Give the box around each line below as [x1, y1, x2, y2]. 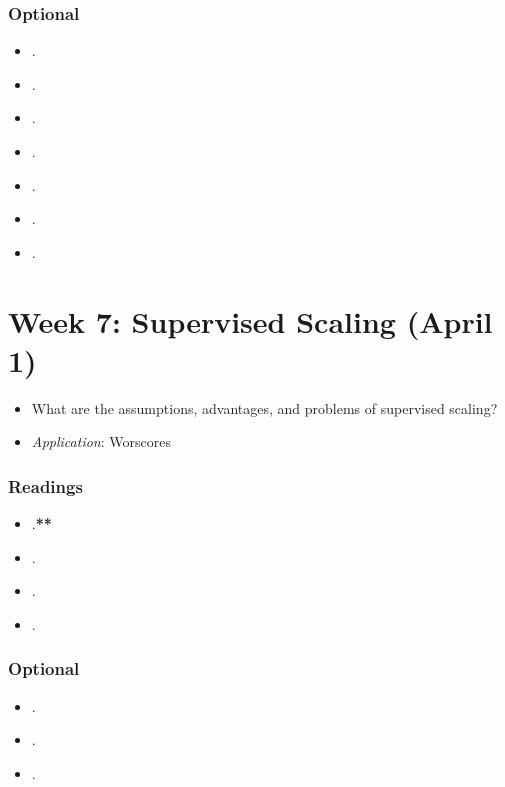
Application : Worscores [31, 431, 171, 452]
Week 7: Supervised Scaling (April [8, 300, 493, 341]
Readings [8, 473, 83, 498]
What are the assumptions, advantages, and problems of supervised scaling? [31, 397, 498, 418]
